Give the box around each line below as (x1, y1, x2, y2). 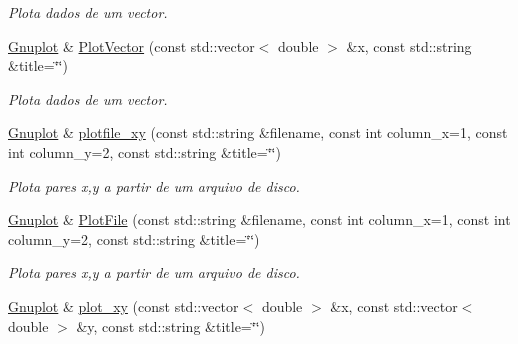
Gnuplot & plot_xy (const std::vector (8, 295, 239, 316)
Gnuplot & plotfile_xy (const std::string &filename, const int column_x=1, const (8, 122, 508, 143)
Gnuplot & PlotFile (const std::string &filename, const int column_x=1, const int (8, 209, 511, 230)
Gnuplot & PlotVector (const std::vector (8, 35, 255, 56)
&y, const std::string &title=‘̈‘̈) (76, 315, 265, 336)
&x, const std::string (346, 35, 472, 56)
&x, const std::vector (330, 295, 458, 316)
